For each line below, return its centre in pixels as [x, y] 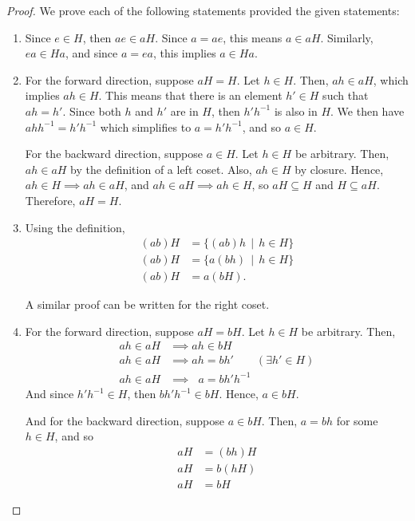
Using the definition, [75, 227]
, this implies [184, 53]
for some [357, 420]
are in [184, 111]
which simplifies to [146, 126]
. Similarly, [347, 37]
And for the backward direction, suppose [125, 420]
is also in [296, 111]
